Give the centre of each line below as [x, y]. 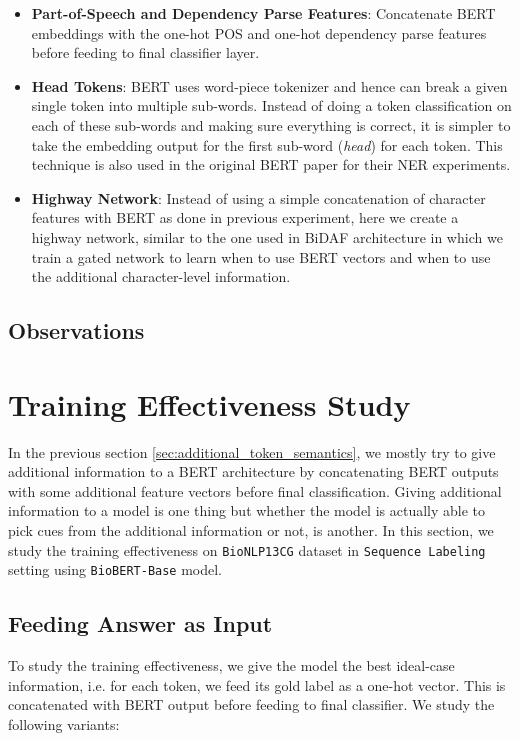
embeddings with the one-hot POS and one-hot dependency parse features [259, 32]
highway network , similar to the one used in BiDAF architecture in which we [267, 236]
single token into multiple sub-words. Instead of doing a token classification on [271, 105]
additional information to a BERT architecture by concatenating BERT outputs [253, 471]
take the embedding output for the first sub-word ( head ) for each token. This [267, 144]
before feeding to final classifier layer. [145, 52]
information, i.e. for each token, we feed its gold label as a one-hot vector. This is [257, 684]
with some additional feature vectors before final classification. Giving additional [255, 490]
